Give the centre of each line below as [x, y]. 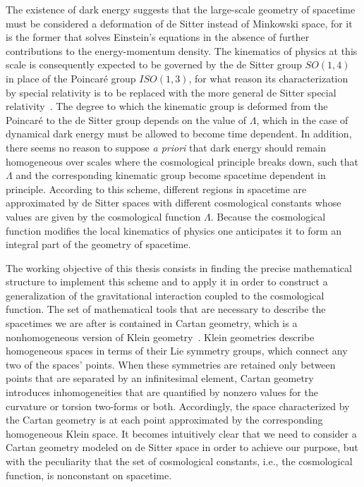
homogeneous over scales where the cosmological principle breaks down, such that [182, 161]
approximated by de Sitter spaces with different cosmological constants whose [174, 203]
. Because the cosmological [268, 216]
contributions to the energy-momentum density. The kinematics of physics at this [182, 50]
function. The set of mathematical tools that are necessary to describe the [166, 309]
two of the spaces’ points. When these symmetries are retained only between [171, 364]
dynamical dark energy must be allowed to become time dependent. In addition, [179, 134]
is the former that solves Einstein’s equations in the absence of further [158, 37]
